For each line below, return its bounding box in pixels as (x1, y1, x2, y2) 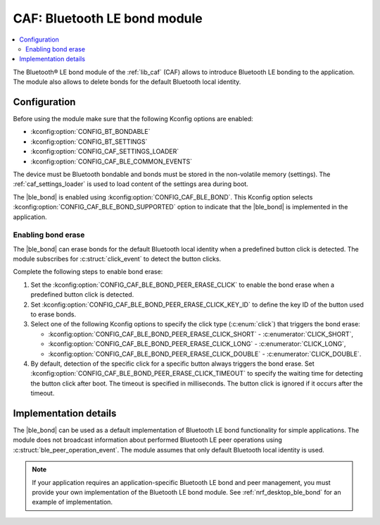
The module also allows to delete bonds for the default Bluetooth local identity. (13, 78, 241, 86)
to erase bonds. (30, 310, 77, 319)
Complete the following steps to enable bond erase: (13, 268, 163, 276)
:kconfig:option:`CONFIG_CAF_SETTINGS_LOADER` (30, 147, 179, 156)
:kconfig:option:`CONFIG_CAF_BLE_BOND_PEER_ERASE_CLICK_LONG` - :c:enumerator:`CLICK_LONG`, (48, 340, 346, 348)
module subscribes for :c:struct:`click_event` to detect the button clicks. (13, 254, 222, 264)
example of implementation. (32, 498, 113, 507)
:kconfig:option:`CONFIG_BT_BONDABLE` (30, 128, 151, 136)
